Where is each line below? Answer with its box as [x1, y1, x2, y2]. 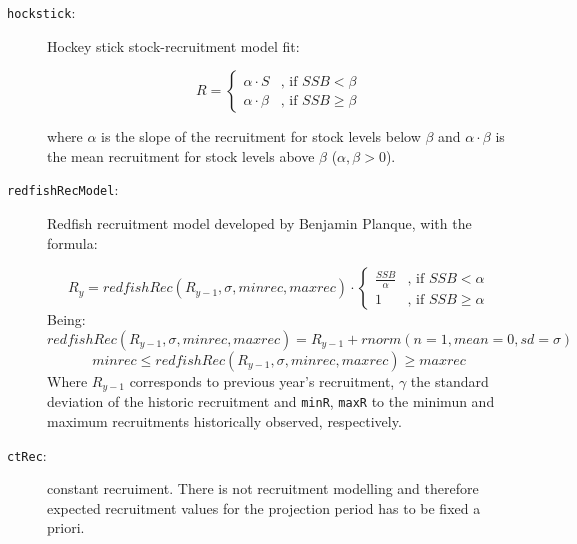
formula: [47, 232, 98, 253]
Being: [47, 309, 86, 330]
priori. [47, 517, 85, 538]
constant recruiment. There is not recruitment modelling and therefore [47, 478, 479, 499]
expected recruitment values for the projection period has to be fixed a [47, 497, 481, 518]
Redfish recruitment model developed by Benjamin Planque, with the [47, 213, 472, 234]
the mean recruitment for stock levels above [47, 145, 315, 166]
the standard [410, 370, 489, 391]
